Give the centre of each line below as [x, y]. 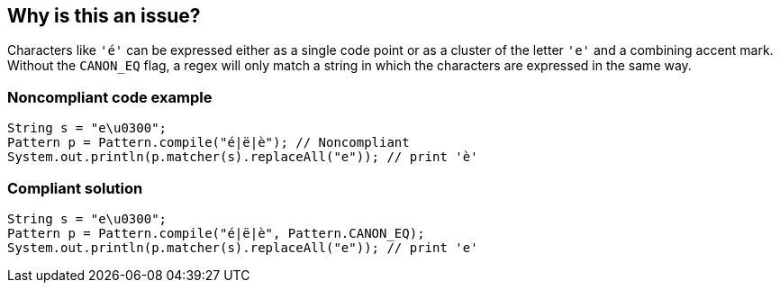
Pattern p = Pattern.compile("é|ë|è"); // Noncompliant [209, 143]
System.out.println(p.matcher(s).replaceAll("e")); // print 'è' [243, 157]
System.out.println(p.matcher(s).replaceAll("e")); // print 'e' [243, 247]
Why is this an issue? [104, 16]
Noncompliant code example [110, 97]
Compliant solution [75, 188]
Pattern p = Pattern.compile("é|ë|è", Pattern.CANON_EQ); [216, 233]
